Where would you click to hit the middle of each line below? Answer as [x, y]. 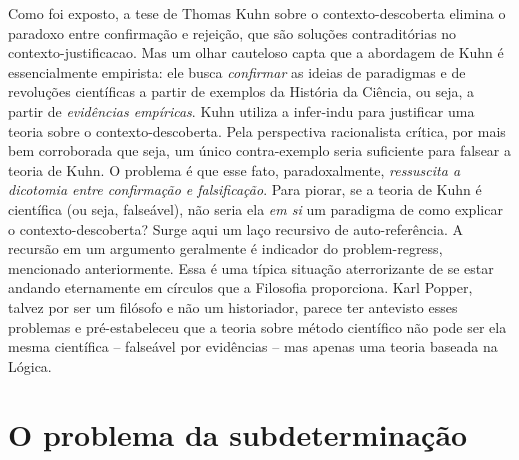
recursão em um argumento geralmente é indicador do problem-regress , [225, 248]
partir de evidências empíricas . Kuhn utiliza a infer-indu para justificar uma [241, 110]
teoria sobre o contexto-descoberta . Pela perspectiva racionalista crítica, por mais [257, 130]
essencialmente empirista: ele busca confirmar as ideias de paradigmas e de [237, 71]
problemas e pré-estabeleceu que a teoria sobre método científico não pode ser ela [257, 326]
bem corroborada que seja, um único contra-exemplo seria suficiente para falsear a [260, 150]
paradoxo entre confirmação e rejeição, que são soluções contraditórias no [232, 32]
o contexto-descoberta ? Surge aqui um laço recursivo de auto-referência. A [235, 228]
